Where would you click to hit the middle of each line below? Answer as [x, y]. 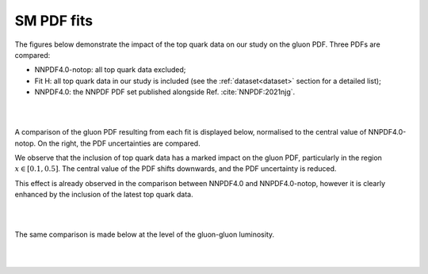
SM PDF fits [54, 21]
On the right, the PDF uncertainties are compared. [119, 143]
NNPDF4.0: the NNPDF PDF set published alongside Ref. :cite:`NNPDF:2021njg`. [165, 92]
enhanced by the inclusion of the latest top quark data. [104, 195]
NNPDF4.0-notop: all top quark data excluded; [110, 70]
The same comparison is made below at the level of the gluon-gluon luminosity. [145, 234]
